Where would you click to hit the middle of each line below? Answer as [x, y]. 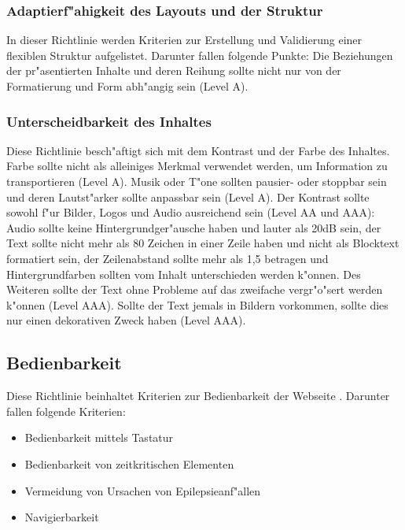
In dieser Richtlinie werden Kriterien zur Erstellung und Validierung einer [184, 40]
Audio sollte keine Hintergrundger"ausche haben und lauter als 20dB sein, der [194, 227]
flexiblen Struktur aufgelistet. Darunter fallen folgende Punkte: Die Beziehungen [200, 55]
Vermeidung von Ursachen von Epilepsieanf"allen [143, 490]
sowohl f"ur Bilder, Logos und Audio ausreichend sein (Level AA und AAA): [191, 212]
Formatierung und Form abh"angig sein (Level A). [127, 86]
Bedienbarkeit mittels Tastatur [99, 437]
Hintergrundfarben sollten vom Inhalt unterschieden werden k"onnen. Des [184, 274]
